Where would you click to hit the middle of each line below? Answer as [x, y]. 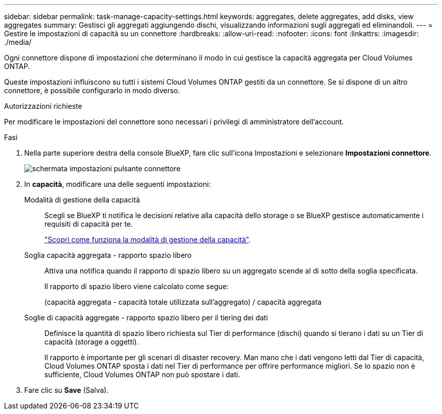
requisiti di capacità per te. [89, 224]
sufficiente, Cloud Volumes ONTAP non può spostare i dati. [142, 374]
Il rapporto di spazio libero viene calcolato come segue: [137, 286]
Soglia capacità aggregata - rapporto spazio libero [108, 255]
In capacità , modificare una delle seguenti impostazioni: [118, 184]
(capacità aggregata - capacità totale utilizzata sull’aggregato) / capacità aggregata [183, 302]
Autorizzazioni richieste [43, 106]
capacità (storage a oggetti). [92, 342]
